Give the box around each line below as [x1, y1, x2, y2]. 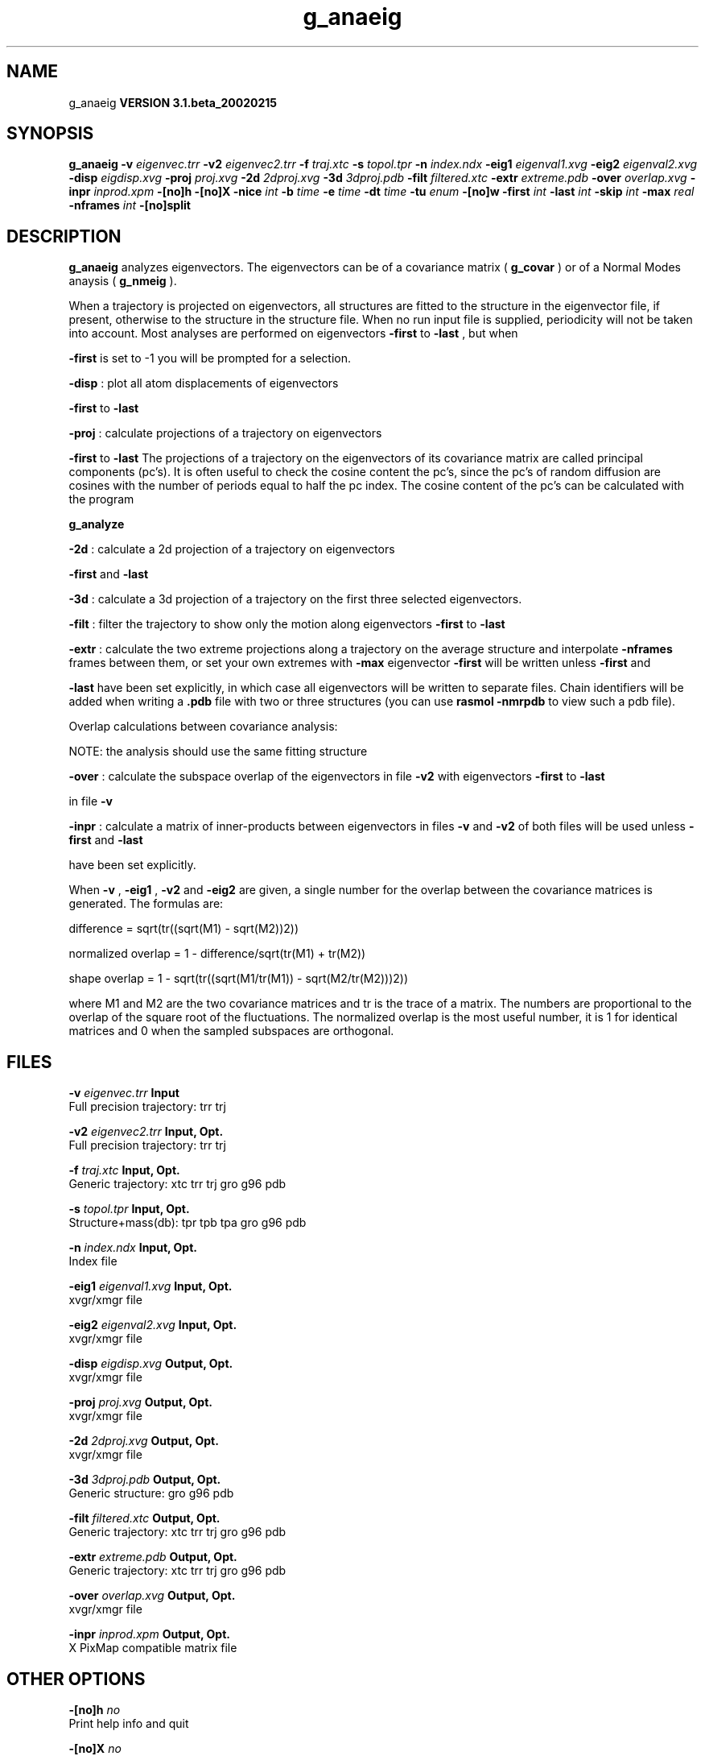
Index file [68, 1254, 117, 1269]
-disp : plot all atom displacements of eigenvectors [68, 376, 339, 391]
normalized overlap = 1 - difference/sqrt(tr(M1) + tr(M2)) [68, 946, 366, 961]
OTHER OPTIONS [6, 1668, 146, 1689]
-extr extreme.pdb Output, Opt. [68, 1550, 237, 1564]
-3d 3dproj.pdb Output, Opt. [68, 1472, 221, 1487]
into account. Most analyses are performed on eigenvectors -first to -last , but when [68, 326, 518, 341]
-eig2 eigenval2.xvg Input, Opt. [68, 1318, 237, 1332]
